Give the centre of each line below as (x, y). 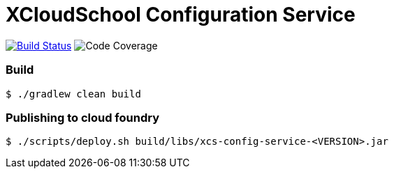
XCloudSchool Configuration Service (181, 15)
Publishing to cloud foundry (82, 117)
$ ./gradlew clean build (73, 94)
